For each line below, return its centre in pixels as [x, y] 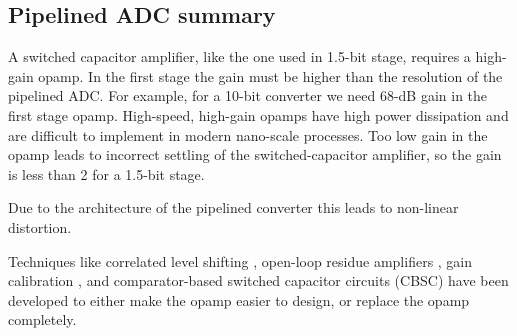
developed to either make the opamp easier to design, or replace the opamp [239, 299]
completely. [42, 319]
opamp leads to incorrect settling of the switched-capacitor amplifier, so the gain [255, 154]
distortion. [40, 226]
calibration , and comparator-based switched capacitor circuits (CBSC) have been [258, 280]
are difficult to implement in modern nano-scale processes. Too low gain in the [248, 134]
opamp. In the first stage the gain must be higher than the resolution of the [270, 75]
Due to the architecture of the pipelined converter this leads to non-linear [233, 207]
